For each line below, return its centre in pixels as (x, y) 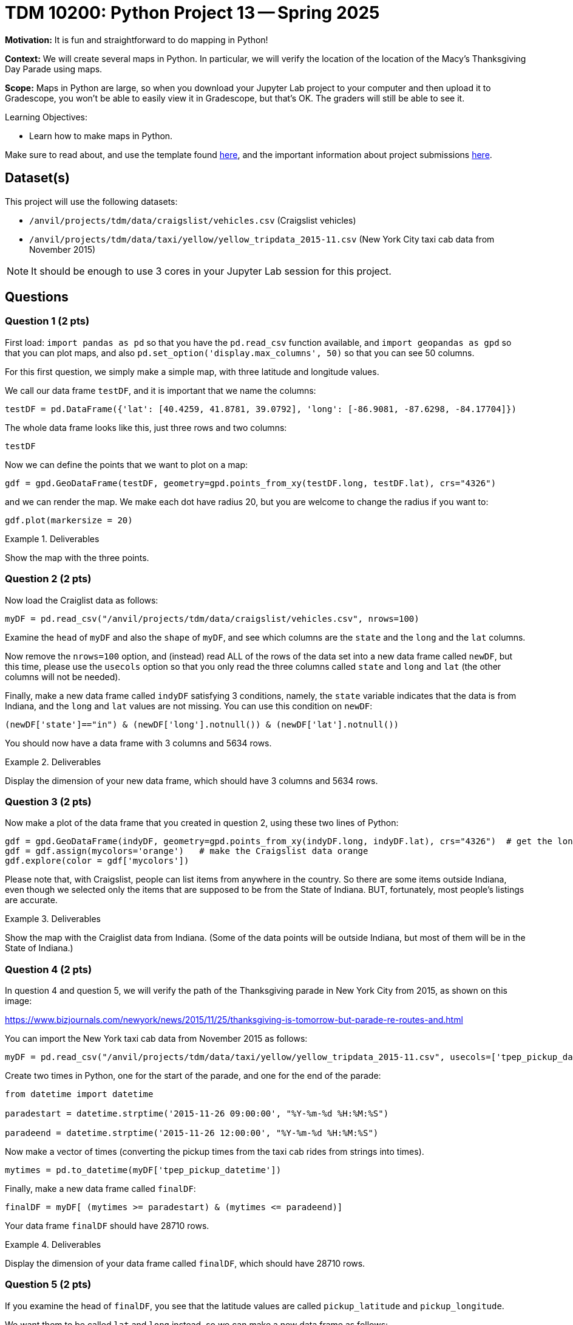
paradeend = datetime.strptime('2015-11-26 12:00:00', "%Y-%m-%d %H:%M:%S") (192, 1133)
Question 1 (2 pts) (47, 321)
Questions (37, 297)
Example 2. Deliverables (53, 762)
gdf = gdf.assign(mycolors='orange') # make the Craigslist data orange (187, 851)
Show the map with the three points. (77, 557)
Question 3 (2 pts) (48, 801)
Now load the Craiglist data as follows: (82, 600)
